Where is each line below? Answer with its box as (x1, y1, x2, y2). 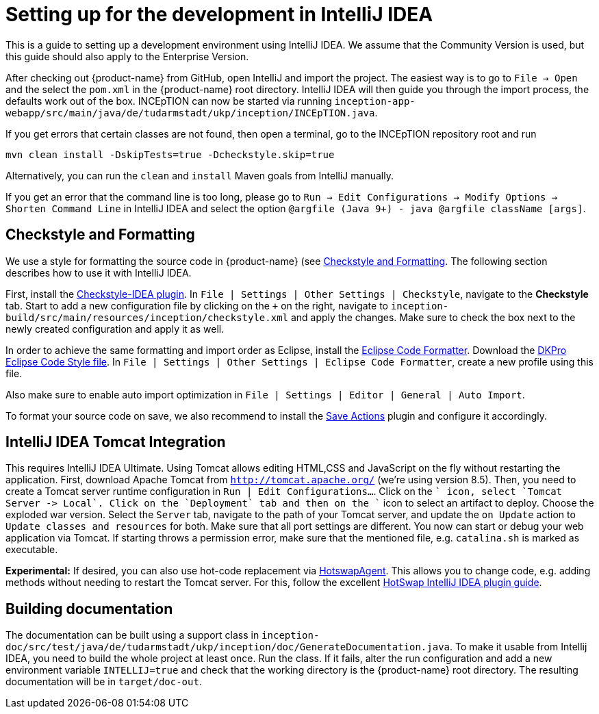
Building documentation (5, 600, 173, 617)
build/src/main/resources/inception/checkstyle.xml (5, 311, 289, 323)
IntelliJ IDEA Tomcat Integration (5, 433, 226, 451)
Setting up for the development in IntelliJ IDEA (5, 3, 433, 26)
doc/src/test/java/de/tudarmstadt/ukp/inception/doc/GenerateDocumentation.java (5, 641, 450, 653)
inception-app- (334, 95, 416, 107)
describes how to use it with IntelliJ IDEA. (5, 266, 192, 279)
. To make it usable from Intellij (450, 641, 587, 653)
